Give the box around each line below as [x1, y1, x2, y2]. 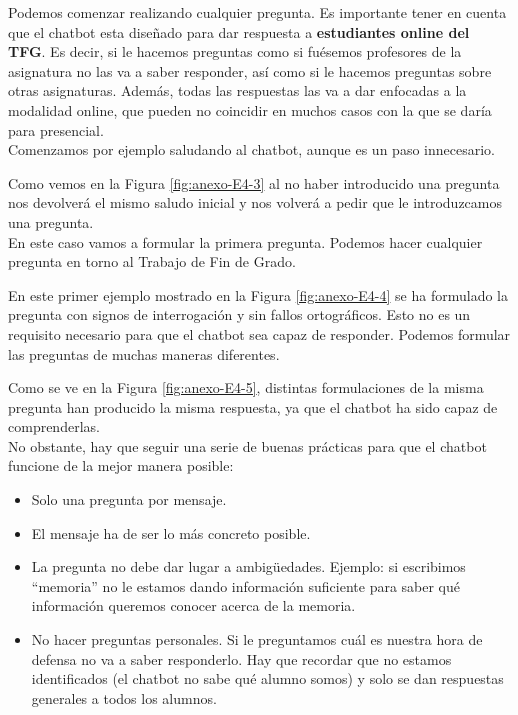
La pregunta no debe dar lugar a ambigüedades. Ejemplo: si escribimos [31, 556, 466, 577]
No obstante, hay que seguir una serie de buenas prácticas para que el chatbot [8, 435, 487, 456]
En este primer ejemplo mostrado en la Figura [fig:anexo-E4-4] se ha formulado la [8, 284, 508, 305]
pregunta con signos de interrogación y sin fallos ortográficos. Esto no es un [8, 304, 471, 325]
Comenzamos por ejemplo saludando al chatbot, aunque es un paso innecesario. [8, 139, 495, 160]
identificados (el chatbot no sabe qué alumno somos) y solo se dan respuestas [31, 668, 504, 689]
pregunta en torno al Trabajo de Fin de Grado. [8, 251, 296, 272]
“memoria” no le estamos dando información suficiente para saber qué [31, 575, 461, 596]
